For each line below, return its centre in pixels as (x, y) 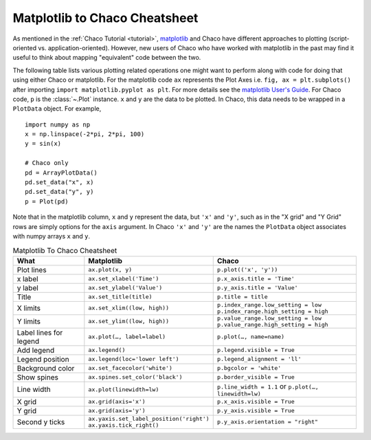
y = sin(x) (43, 144)
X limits (29, 308)
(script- (339, 38)
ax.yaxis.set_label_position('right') (149, 418)
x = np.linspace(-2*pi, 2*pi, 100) (85, 134)
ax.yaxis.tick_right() (124, 425)
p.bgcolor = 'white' (249, 368)
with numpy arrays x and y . (52, 236)
